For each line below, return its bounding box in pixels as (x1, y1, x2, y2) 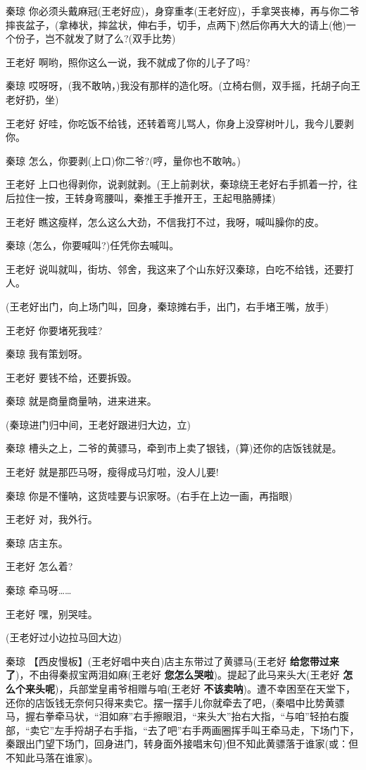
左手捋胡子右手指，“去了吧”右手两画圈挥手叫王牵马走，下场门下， (54, 722, 360, 737)
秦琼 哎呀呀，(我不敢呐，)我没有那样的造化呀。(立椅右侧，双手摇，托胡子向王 (6, 78, 360, 93)
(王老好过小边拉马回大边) (6, 630, 122, 645)
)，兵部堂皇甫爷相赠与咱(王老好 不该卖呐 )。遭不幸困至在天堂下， (55, 681, 356, 695)
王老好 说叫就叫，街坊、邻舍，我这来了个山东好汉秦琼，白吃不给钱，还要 (6, 261, 344, 276)
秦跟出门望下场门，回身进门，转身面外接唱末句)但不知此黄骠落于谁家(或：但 (6, 736, 358, 751)
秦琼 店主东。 (6, 535, 68, 550)
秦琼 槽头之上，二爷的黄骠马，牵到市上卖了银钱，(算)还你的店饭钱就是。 (6, 441, 342, 455)
